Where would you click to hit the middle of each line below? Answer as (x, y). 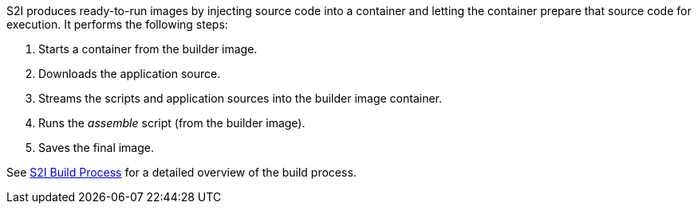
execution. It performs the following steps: (117, 24)
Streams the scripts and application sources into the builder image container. (241, 98)
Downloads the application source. (130, 74)
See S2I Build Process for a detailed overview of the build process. (181, 172)
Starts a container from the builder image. (148, 49)
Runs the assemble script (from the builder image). (172, 123)
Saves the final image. (97, 148)
